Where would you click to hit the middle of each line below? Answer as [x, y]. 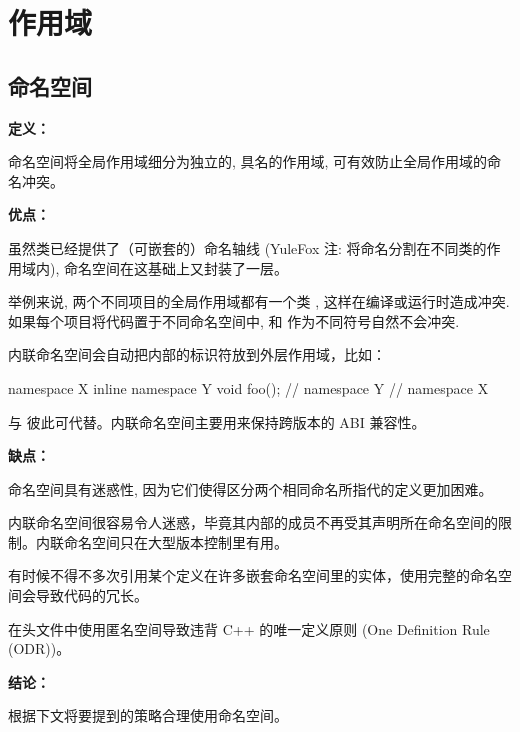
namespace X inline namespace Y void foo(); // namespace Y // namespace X [248, 387]
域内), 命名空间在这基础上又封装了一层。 [154, 267]
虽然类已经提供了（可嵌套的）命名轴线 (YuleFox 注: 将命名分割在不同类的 [247, 247]
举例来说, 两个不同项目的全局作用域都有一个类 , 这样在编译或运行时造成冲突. [259, 301]
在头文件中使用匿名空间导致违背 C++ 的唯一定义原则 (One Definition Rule [249, 628]
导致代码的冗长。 [91, 595]
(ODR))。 [39, 648]
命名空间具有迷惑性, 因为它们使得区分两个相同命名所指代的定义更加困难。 [250, 488]
